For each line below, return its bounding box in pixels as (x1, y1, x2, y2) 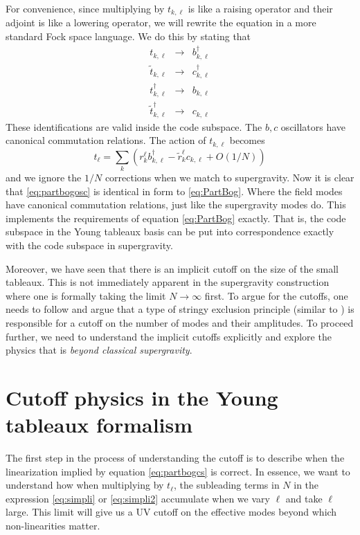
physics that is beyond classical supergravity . (6, 343, 192, 357)
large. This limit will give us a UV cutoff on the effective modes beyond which (6, 505, 337, 519)
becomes (229, 133, 265, 147)
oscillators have (280, 119, 345, 134)
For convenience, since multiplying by (6, 1, 165, 15)
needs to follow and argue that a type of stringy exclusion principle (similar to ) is (6, 302, 354, 316)
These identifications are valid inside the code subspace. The (6, 119, 262, 134)
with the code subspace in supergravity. (6, 237, 173, 252)
